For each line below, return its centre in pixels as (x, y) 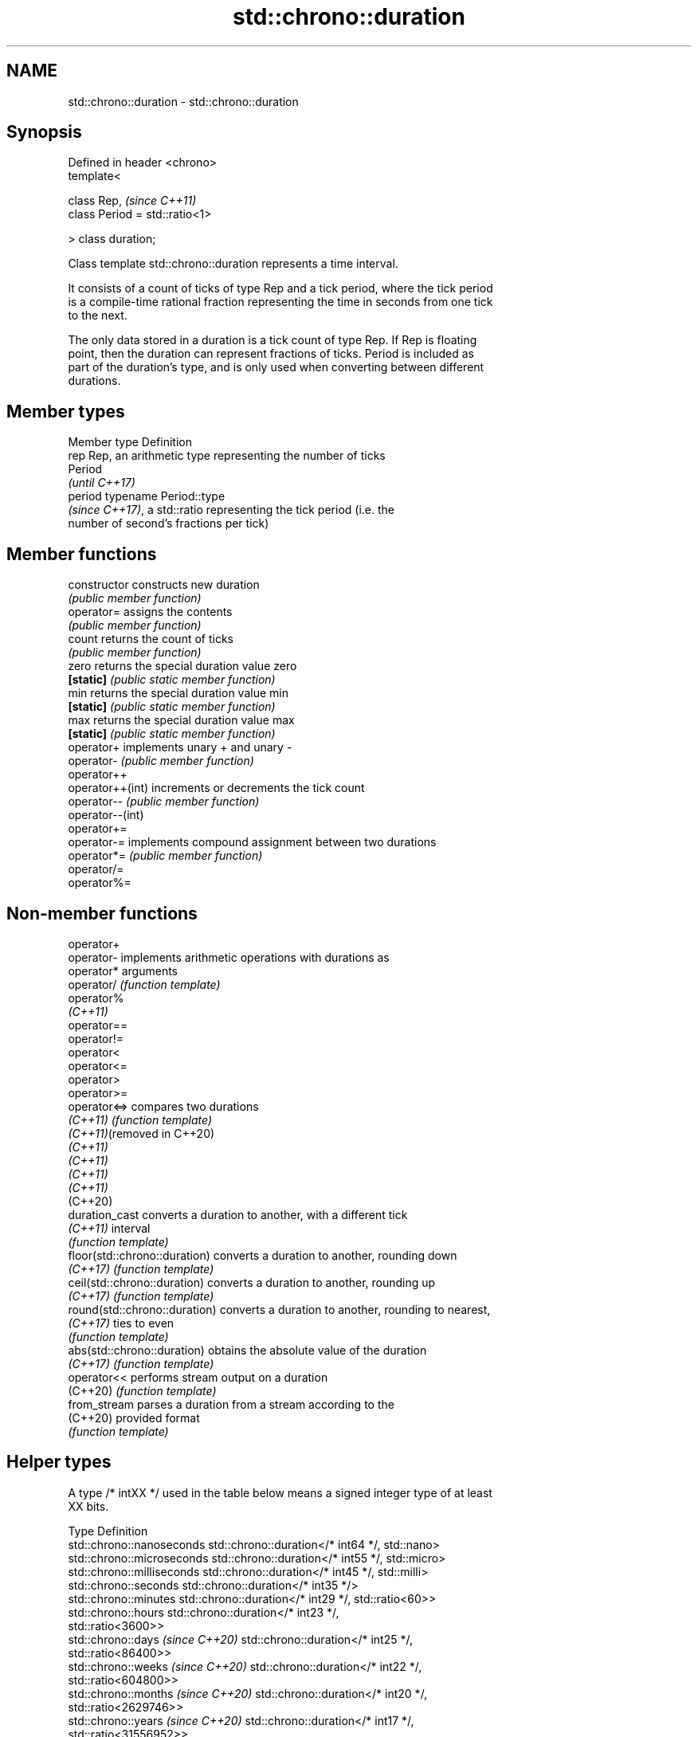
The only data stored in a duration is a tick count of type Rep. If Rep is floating (273, 340)
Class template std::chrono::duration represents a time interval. (233, 264)
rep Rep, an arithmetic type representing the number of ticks (227, 456)
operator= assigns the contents (150, 612)
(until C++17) (102, 483)
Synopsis (44, 132)
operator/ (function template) (144, 984)
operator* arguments (123, 970)
